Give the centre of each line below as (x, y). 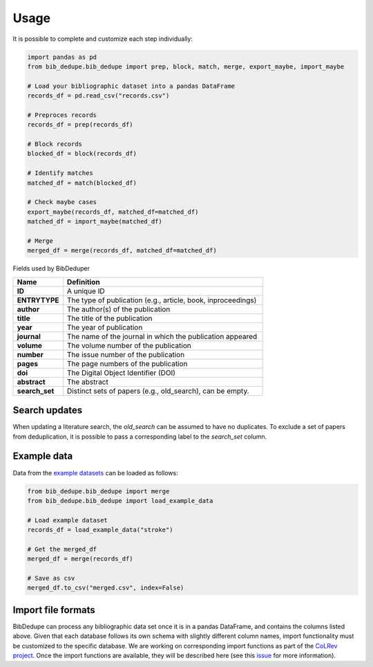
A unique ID (86, 291)
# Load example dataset (68, 520)
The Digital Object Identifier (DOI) (121, 372)
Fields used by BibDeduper (51, 268)
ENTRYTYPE (38, 300)
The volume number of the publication (129, 345)
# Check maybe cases (62, 202)
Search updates (48, 411)
